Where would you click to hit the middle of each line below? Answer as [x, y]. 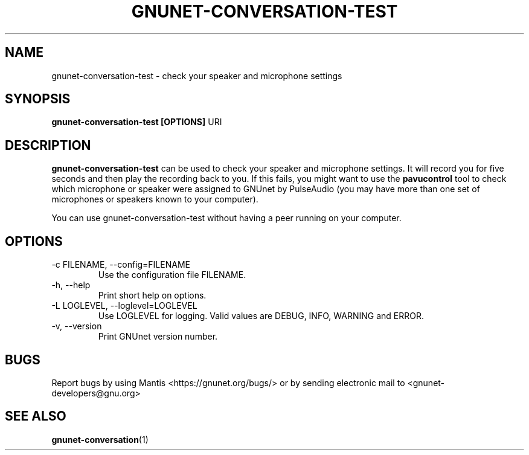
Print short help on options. [152, 295]
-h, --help [71, 285]
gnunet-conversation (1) [100, 439]
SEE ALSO [36, 416]
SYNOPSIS [38, 99]
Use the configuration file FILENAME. [172, 275]
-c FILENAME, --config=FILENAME [121, 265]
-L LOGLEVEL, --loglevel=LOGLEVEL [124, 306]
